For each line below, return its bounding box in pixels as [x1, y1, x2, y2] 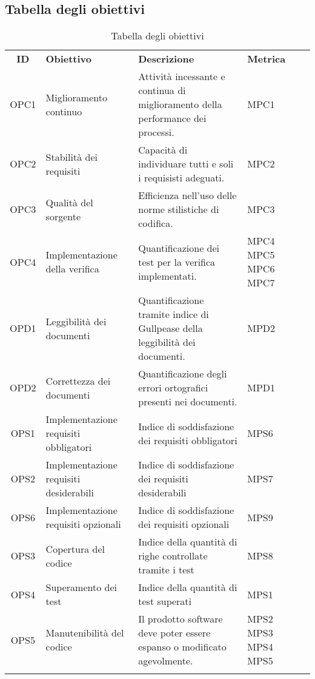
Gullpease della [138, 321, 203, 336]
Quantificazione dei [138, 240, 220, 255]
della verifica [45, 262, 99, 276]
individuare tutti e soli [138, 157, 234, 171]
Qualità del [45, 195, 93, 209]
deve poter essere [138, 626, 211, 640]
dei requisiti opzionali [138, 517, 230, 532]
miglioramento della [138, 97, 222, 112]
